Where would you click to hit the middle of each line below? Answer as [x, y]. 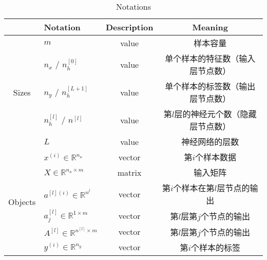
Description [129, 27]
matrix [129, 172]
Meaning [210, 27]
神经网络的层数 [210, 142]
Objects [22, 202]
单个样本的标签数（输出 [210, 86]
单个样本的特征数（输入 [210, 58]
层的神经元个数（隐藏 [215, 114]
